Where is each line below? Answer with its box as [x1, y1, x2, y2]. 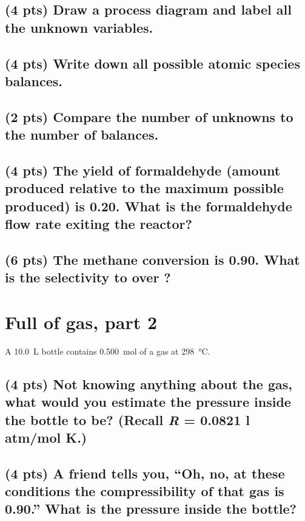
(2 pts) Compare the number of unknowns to [5, 107, 293, 126]
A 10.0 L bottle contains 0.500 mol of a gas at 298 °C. [5, 344, 210, 357]
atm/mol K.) [5, 427, 87, 446]
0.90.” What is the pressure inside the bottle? [5, 499, 297, 518]
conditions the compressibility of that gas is [5, 482, 284, 500]
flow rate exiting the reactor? [5, 214, 192, 233]
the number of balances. [5, 125, 159, 144]
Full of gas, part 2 [5, 309, 157, 334]
